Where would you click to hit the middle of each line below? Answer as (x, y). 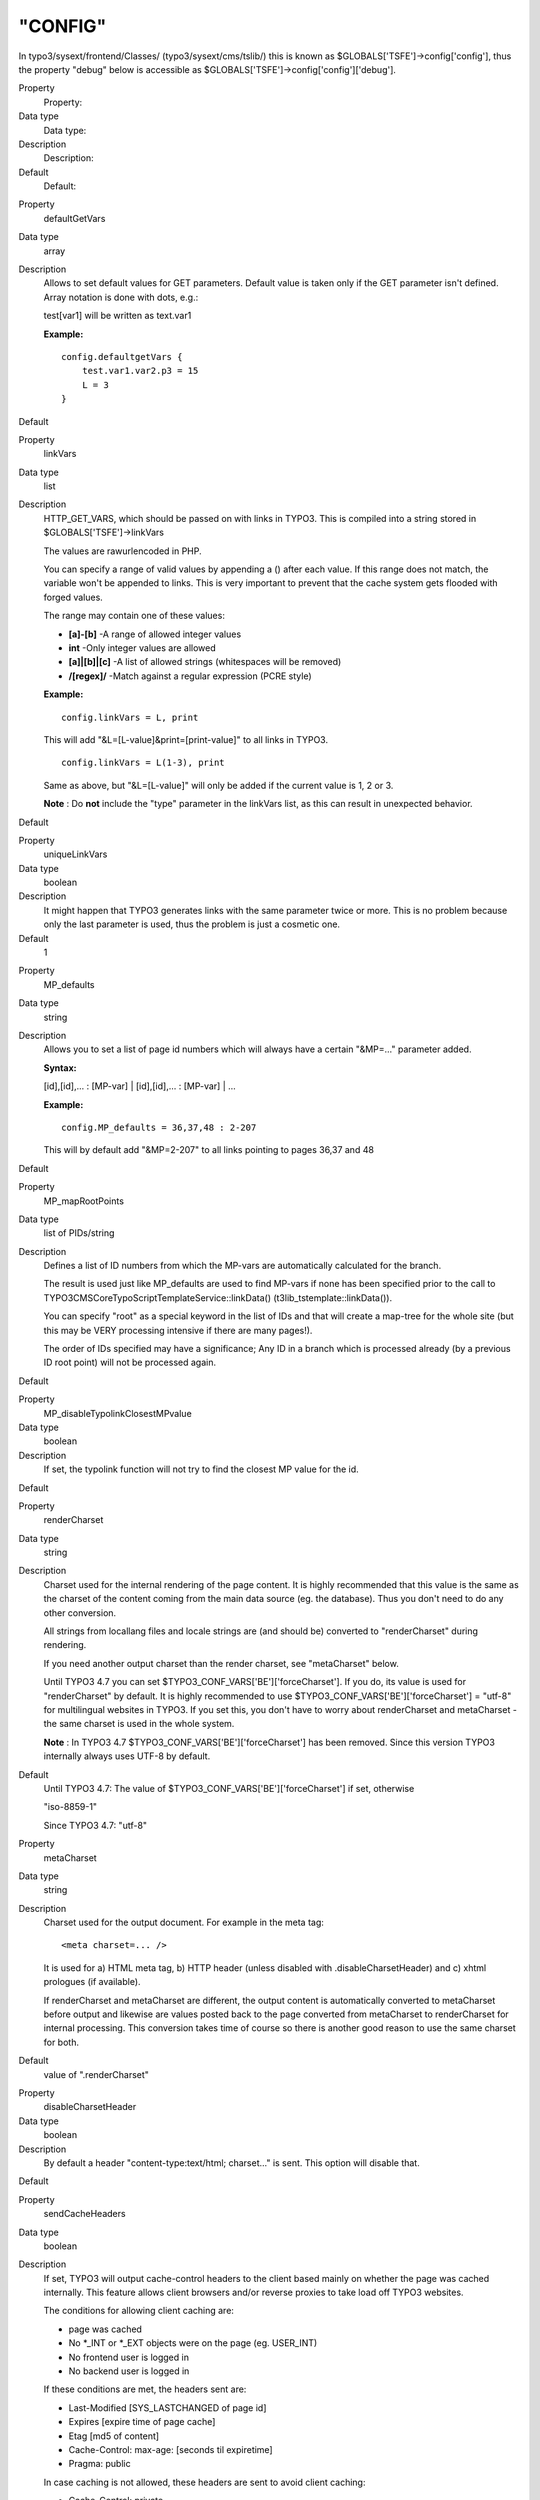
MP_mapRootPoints (84, 1201)
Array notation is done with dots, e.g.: (121, 297)
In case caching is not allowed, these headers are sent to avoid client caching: (204, 2482)
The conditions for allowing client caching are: (139, 2311)
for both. (61, 2042)
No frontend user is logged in (129, 2357)
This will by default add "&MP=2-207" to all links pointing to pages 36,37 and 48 (209, 1150)
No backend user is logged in (129, 2371)
